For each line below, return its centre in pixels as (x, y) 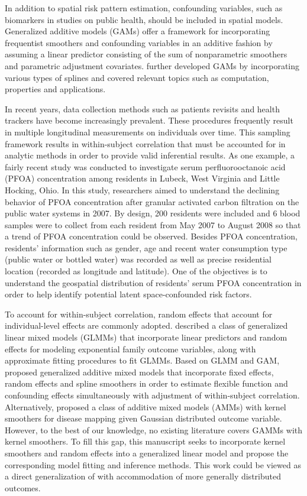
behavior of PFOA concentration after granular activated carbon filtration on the (152, 201)
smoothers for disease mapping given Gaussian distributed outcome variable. (143, 418)
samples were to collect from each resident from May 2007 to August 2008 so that (153, 224)
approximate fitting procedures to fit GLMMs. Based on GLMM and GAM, (142, 360)
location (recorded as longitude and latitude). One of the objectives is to (136, 271)
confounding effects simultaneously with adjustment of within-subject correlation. (152, 395)
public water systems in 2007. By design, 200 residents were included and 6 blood (153, 213)
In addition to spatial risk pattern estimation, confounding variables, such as (144, 8)
